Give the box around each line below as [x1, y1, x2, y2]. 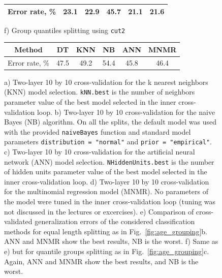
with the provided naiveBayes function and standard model [4, 126, 191, 137]
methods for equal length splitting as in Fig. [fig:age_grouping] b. [4, 226, 207, 236]
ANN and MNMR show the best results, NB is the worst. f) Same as [4, 236, 218, 246]
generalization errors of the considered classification [35, 216, 195, 227]
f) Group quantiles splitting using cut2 [4, 24, 125, 35]
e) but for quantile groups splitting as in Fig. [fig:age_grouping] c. [4, 246, 209, 257]
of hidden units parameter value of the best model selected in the [4, 166, 207, 177]
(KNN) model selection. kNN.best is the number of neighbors [4, 86, 195, 97]
